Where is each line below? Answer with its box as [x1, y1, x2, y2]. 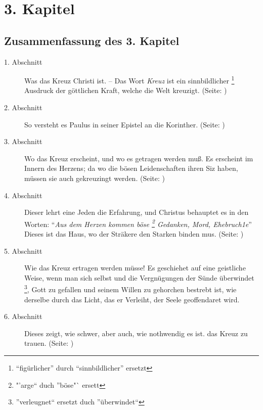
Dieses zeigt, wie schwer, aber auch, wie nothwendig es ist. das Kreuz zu [24, 328, 248, 338]
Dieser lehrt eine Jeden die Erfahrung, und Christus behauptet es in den [24, 207, 249, 217]
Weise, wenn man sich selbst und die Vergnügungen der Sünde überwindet [24, 272, 254, 283]
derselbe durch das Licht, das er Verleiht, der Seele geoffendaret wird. [24, 294, 240, 304]
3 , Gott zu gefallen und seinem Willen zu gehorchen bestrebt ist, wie [24, 283, 237, 295]
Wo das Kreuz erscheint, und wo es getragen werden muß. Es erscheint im [24, 153, 253, 163]
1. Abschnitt [4, 56, 42, 67]
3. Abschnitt [4, 136, 42, 147]
